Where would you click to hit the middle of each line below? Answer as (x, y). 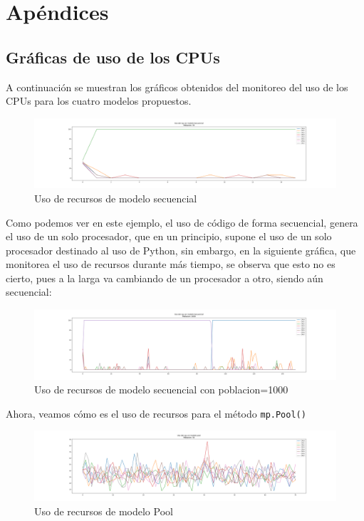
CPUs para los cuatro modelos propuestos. (99, 101)
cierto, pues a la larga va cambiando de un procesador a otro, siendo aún (165, 278)
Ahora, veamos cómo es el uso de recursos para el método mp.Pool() (156, 413)
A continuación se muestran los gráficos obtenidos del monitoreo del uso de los (177, 87)
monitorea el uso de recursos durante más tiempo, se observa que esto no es (171, 264)
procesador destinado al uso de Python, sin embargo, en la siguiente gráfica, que (181, 250)
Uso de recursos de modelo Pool (104, 511)
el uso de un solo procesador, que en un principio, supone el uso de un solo (169, 236)
